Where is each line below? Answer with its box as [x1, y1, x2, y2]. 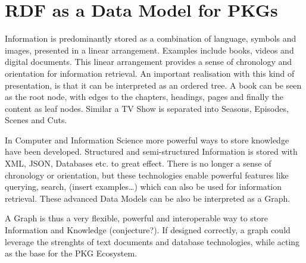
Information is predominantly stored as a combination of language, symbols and [5, 32, 296, 45]
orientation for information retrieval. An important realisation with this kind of [5, 67, 295, 79]
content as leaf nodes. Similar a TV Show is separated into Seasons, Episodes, [5, 102, 289, 114]
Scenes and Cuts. [5, 114, 67, 126]
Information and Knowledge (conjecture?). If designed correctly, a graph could [5, 224, 291, 236]
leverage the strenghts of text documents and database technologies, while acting [5, 235, 300, 248]
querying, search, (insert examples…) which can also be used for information [5, 180, 282, 193]
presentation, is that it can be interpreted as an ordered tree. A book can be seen [5, 79, 302, 91]
